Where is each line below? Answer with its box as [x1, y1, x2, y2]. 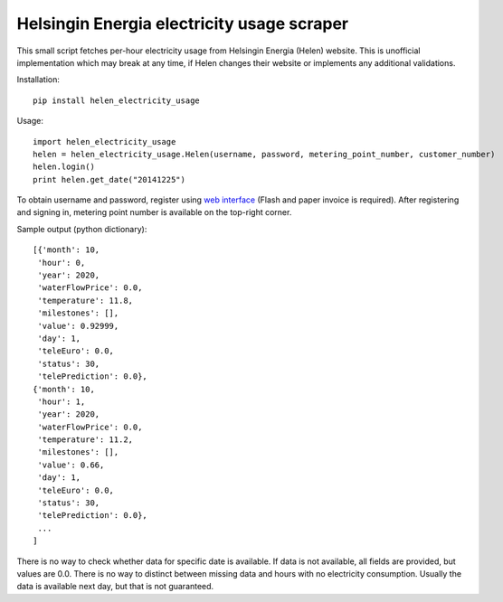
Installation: [16, 74, 61, 85]
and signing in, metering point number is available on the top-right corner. [16, 207, 292, 218]
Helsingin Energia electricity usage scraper [16, 14, 348, 33]
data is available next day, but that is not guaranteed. [16, 581, 214, 592]
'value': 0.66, [37, 459, 105, 470]
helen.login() [33, 162, 95, 172]
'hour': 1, [37, 396, 86, 407]
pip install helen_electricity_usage [33, 95, 201, 106]
